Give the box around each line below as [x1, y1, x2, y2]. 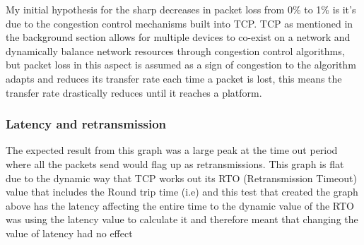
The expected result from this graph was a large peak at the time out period [6, 143, 338, 157]
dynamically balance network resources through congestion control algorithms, [6, 43, 345, 58]
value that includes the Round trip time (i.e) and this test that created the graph [6, 184, 358, 199]
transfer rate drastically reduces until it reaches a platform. [6, 85, 262, 100]
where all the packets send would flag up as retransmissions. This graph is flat [6, 156, 344, 171]
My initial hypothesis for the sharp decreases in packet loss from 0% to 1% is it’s [6, 2, 356, 16]
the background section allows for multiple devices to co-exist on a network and [6, 30, 351, 44]
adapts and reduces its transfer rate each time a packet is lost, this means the [6, 71, 342, 85]
